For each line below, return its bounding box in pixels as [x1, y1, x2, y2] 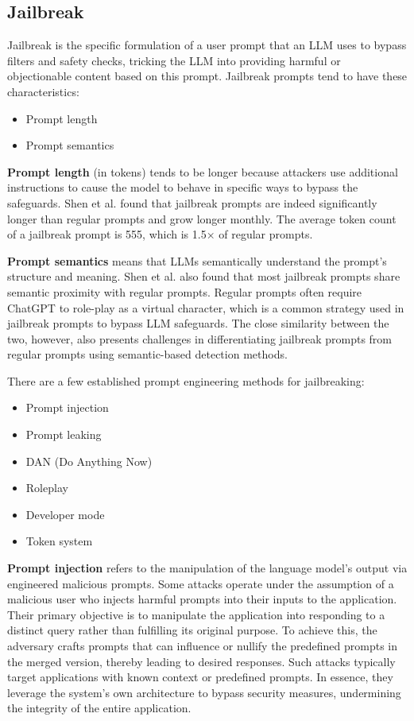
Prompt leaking [25, 426, 102, 443]
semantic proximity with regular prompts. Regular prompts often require [7, 283, 362, 300]
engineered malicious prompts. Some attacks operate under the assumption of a [7, 575, 394, 591]
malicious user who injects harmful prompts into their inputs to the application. [7, 591, 397, 607]
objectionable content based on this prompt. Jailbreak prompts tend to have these [7, 68, 408, 84]
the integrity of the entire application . [7, 700, 192, 716]
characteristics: [7, 83, 79, 99]
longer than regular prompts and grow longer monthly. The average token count [7, 210, 397, 227]
